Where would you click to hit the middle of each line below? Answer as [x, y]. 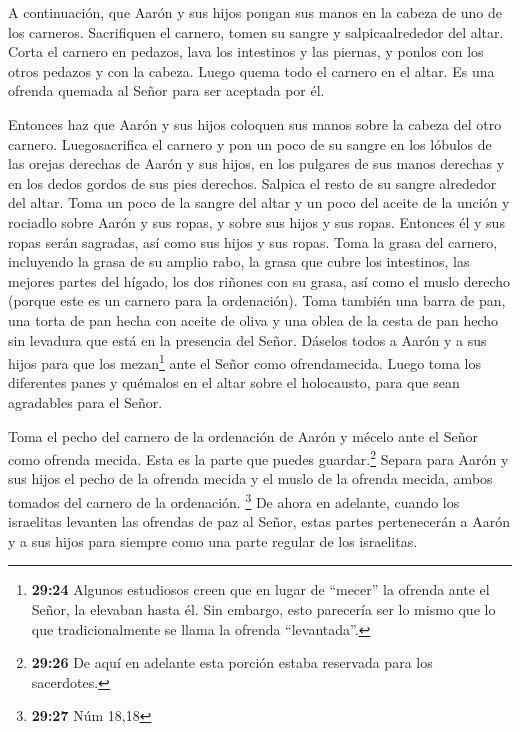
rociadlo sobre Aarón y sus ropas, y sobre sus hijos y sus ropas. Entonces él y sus [256, 221]
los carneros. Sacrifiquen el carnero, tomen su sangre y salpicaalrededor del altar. [256, 31]
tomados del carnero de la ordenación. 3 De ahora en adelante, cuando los [234, 500]
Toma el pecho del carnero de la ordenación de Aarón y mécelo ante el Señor [243, 435]
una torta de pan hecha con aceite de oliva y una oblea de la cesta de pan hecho [253, 319]
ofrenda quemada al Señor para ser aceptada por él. [166, 90]
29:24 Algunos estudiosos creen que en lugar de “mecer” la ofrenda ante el [260, 589]
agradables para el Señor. [85, 401]
